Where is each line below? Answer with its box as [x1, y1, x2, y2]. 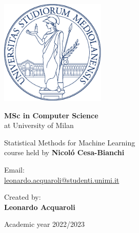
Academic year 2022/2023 [4, 219, 85, 229]
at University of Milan [4, 120, 74, 131]
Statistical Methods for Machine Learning [4, 137, 135, 147]
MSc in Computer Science [4, 110, 98, 120]
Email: [4, 164, 25, 175]
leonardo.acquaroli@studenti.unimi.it [4, 174, 120, 185]
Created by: [4, 192, 41, 202]
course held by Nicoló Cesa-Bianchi [4, 147, 125, 158]
